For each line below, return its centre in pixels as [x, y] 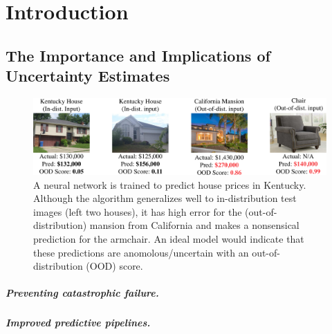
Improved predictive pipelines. [78, 323]
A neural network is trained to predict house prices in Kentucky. [170, 184]
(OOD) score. [114, 266]
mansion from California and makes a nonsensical [194, 225]
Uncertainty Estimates [88, 76]
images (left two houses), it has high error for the [138, 211]
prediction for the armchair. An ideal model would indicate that [169, 239]
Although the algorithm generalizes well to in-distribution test [165, 198]
